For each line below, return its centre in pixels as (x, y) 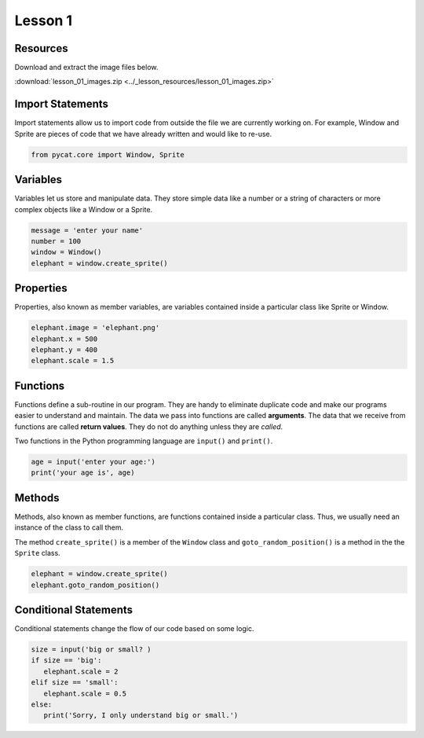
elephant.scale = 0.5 (85, 693)
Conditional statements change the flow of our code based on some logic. (134, 629)
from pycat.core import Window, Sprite (108, 154)
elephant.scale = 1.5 (73, 361)
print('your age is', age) (83, 473)
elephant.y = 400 (64, 350)
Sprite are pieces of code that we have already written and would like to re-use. (143, 134)
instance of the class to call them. (69, 527)
